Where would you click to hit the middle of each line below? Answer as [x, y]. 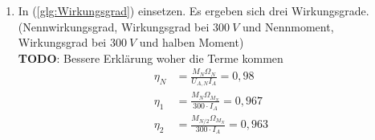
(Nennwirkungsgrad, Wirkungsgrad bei [114, 26]
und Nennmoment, [288, 26]
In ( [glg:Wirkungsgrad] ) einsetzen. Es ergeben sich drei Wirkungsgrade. [194, 10]
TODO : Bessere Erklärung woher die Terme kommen [151, 58]
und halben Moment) [192, 42]
